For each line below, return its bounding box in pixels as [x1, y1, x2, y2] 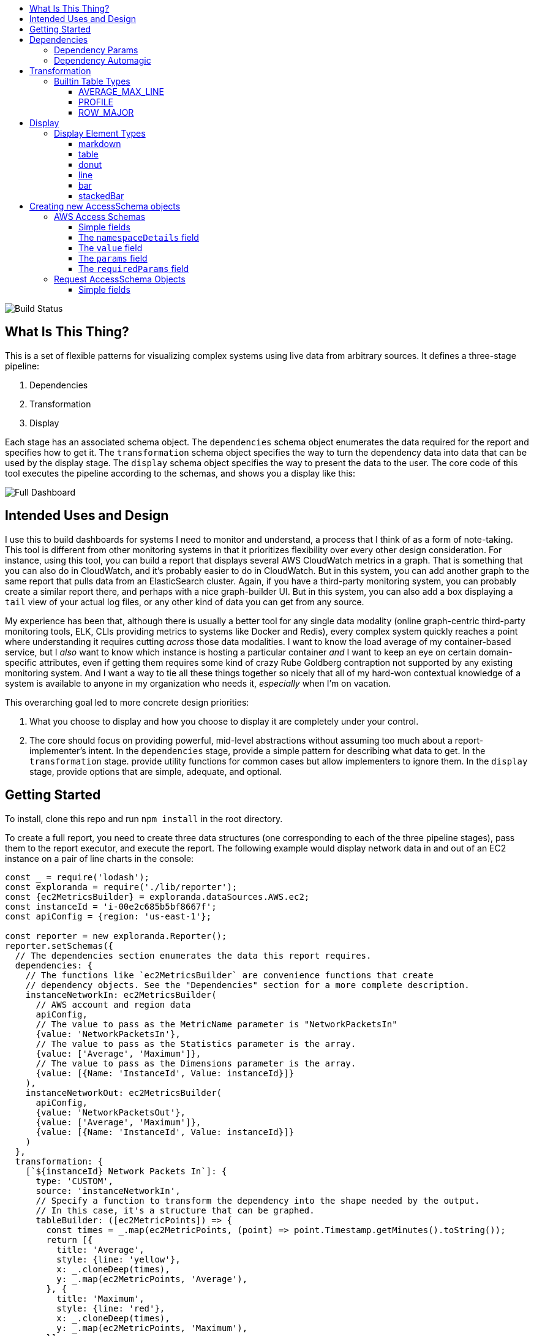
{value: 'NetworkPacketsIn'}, [36, 1028, 181, 1039]
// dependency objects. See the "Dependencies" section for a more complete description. [25, 979, 470, 990]
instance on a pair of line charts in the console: [5, 853, 194, 864]
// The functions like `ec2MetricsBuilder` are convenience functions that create [25, 970, 434, 980]
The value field [78, 243, 143, 253]
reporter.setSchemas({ [5, 940, 114, 951]
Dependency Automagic [54, 55, 151, 66]
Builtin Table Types [54, 76, 130, 86]
